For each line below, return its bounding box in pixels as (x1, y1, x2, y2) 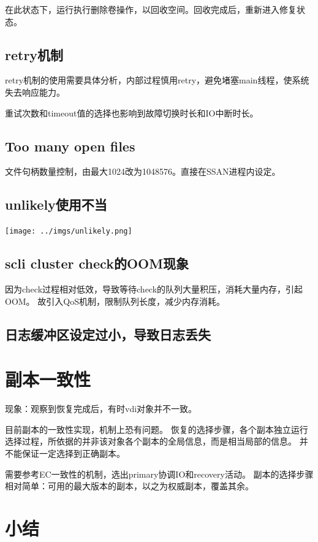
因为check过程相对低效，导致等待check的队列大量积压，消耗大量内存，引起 (5, 283, 303, 296)
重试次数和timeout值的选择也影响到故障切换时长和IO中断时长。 (5, 106, 259, 119)
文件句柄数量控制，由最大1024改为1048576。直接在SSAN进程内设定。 (5, 165, 281, 178)
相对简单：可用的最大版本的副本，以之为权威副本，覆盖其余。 (5, 479, 254, 492)
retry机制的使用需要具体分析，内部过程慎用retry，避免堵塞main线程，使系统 (5, 74, 309, 86)
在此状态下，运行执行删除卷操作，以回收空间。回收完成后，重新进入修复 (5, 3, 297, 15)
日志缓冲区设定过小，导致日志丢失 (5, 324, 211, 343)
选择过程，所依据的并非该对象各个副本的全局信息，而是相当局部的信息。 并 (5, 435, 308, 448)
